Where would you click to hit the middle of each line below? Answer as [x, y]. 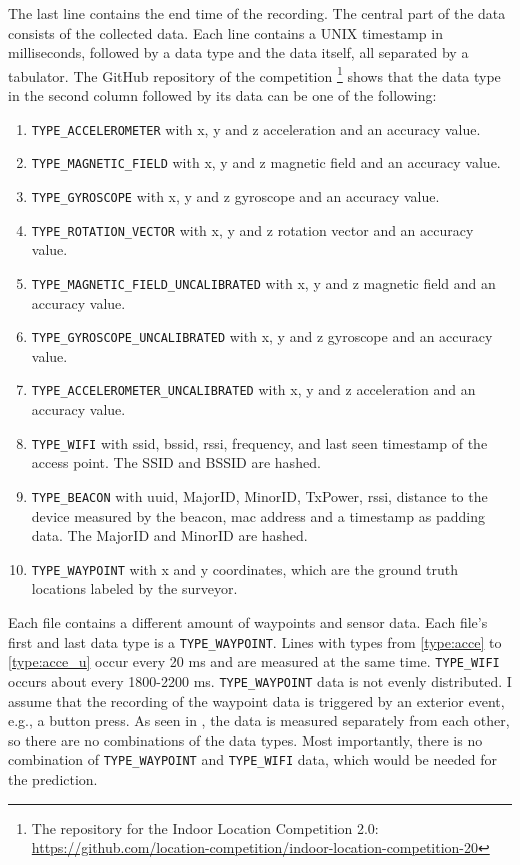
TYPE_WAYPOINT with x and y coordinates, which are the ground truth [245, 568]
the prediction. [53, 778]
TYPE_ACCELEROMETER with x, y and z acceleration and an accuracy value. [256, 128]
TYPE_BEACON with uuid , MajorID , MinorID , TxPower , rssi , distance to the [259, 495]
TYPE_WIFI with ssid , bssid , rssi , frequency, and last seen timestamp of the [259, 442]
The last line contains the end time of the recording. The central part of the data [257, 13]
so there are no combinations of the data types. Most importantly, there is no [245, 739]
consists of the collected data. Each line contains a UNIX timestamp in [225, 32]
